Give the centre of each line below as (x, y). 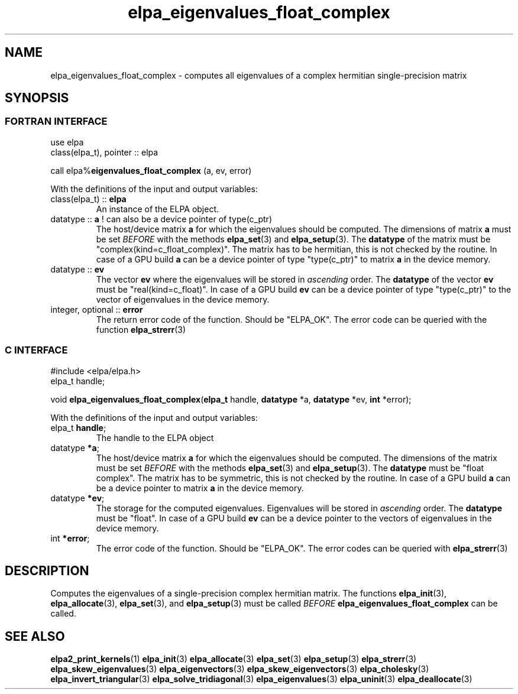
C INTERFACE (36, 350)
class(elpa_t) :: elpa (88, 199)
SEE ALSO (35, 636)
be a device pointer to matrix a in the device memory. (200, 488)
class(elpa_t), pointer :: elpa (104, 152)
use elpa (67, 142)
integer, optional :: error (97, 309)
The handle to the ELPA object (155, 437)
